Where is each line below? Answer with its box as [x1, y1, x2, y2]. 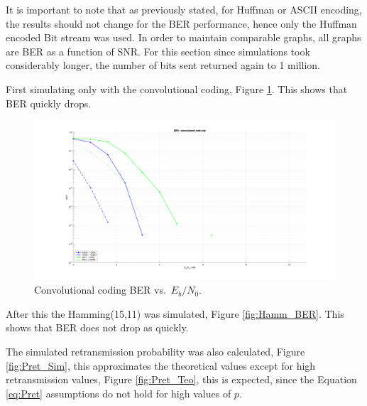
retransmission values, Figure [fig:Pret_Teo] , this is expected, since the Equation [6, 372, 357, 387]
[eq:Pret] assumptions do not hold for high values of [6, 385, 231, 400]
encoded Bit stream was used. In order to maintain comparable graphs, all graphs [6, 30, 361, 45]
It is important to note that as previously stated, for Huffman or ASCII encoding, [6, 2, 362, 16]
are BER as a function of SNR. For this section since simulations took [6, 43, 310, 58]
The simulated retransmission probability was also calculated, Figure [6, 343, 305, 358]
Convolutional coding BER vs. [34, 282, 166, 297]
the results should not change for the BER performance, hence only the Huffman [6, 16, 357, 31]
